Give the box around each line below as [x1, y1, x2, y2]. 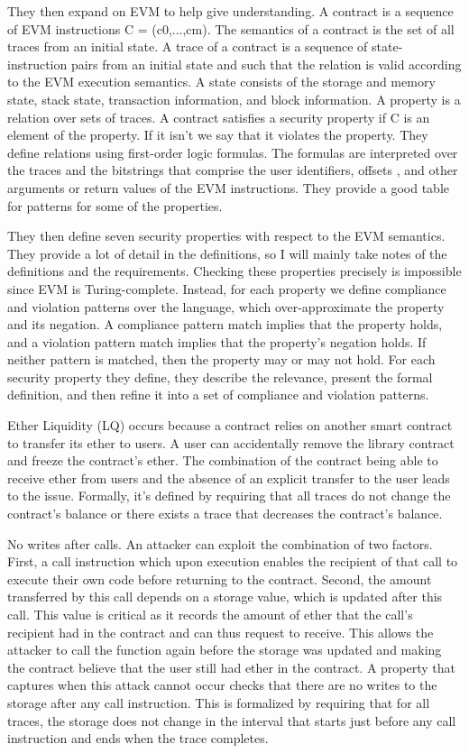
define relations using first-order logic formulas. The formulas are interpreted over [7, 142, 458, 161]
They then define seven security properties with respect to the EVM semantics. [7, 226, 446, 245]
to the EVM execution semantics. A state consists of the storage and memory [7, 72, 436, 91]
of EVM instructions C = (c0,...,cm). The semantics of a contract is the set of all [7, 19, 455, 38]
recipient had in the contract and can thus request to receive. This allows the [7, 622, 434, 641]
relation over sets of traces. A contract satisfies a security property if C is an [7, 107, 430, 126]
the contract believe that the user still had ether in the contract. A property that [7, 657, 455, 676]
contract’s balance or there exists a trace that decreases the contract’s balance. [7, 504, 443, 523]
